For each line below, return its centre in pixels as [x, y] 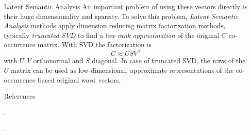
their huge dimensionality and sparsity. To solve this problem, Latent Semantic [121, 16]
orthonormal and [58, 60]
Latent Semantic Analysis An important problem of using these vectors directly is [126, 6]
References [20, 96]
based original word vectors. [79, 79]
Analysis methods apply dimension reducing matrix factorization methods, [115, 25]
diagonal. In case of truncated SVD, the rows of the [169, 60]
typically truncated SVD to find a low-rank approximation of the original [112, 35]
